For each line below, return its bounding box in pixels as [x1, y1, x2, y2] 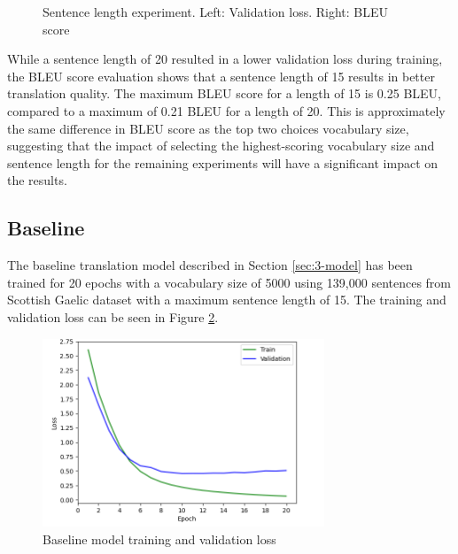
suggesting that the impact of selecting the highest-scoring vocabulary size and [7, 136, 435, 155]
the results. [7, 171, 67, 189]
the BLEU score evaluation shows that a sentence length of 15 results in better [7, 66, 435, 85]
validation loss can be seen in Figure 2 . [7, 307, 219, 326]
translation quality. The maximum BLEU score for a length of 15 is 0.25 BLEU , [7, 84, 441, 103]
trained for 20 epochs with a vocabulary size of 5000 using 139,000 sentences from [7, 273, 452, 291]
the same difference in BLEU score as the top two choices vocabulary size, [7, 119, 409, 137]
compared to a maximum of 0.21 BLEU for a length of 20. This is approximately [7, 101, 446, 119]
